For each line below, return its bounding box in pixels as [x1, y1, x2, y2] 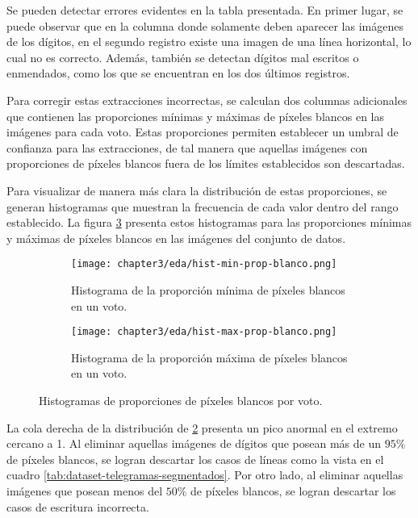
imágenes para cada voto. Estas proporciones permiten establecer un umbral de [6, 123, 399, 140]
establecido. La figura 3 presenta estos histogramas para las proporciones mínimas [6, 214, 412, 231]
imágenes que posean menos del [6, 482, 163, 499]
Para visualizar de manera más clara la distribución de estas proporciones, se [6, 182, 387, 198]
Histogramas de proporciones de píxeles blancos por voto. [39, 392, 323, 408]
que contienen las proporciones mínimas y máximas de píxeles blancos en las [6, 107, 385, 124]
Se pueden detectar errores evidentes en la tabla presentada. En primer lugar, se [6, 2, 403, 18]
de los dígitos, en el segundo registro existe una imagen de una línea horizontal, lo [6, 33, 412, 50]
